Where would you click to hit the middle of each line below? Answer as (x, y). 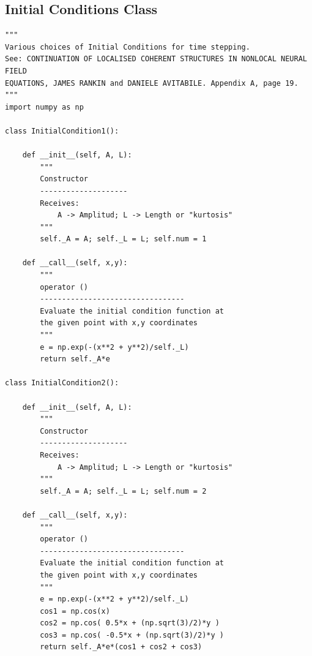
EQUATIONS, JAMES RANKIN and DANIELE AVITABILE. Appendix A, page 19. (152, 83)
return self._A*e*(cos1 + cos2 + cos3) (121, 647)
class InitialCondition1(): (62, 131)
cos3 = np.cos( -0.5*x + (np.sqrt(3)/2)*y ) (132, 635)
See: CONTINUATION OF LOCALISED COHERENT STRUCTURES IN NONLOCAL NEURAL (156, 59)
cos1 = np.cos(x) (75, 611)
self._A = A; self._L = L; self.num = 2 (123, 491)
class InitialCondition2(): (62, 383)
